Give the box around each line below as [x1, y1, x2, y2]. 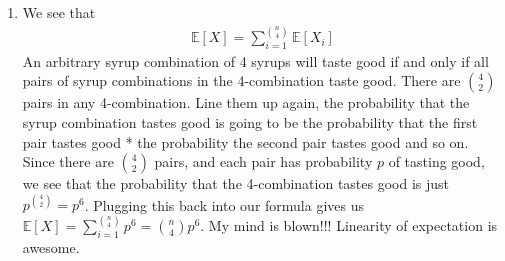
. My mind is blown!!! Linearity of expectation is [200, 215, 498, 236]
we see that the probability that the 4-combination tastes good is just [22, 173, 450, 194]
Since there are [22, 151, 114, 172]
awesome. [22, 237, 80, 258]
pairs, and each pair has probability [154, 151, 373, 172]
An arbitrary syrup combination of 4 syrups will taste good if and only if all [22, 50, 489, 71]
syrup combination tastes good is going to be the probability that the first [22, 112, 478, 133]
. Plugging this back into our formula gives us [84, 194, 364, 215]
